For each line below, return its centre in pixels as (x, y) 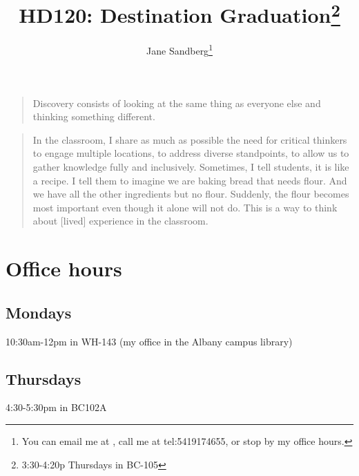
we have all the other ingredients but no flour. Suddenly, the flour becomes (191, 194)
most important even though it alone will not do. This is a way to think (185, 207)
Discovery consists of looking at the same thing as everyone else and (177, 103)
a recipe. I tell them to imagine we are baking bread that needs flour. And (190, 180)
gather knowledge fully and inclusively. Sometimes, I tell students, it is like (191, 167)
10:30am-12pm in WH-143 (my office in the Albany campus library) (149, 341)
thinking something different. (94, 116)
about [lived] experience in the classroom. (120, 221)
